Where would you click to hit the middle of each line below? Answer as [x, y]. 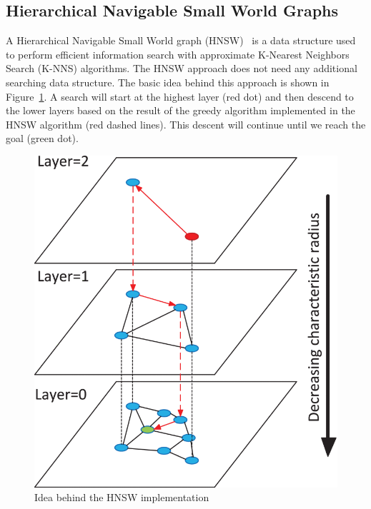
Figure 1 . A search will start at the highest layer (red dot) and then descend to [180, 96]
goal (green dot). [42, 138]
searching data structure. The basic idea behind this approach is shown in [168, 82]
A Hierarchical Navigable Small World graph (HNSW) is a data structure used [181, 40]
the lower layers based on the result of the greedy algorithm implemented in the [180, 110]
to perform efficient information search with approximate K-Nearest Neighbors [178, 54]
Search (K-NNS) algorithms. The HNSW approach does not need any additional [182, 68]
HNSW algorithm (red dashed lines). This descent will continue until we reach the [186, 124]
